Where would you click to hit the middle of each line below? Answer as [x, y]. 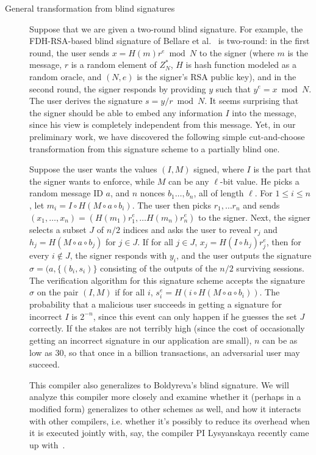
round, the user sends [69, 52]
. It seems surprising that [252, 101]
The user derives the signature [86, 101]
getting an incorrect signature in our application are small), [141, 340]
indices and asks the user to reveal [187, 229]
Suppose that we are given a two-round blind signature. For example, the [166, 28]
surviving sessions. [271, 268]
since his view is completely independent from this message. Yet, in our [163, 124]
